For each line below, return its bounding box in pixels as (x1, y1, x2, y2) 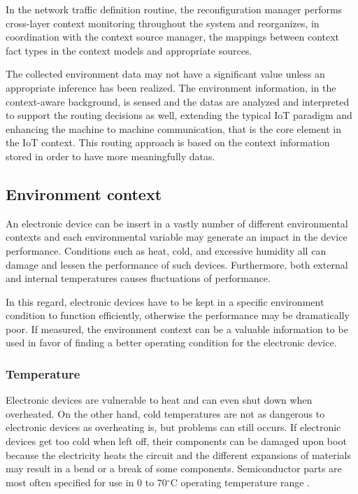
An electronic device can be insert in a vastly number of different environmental (6, 216, 348, 230)
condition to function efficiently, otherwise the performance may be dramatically (6, 308, 350, 323)
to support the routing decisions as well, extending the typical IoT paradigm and (6, 108, 352, 122)
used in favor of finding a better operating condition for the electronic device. (6, 335, 337, 350)
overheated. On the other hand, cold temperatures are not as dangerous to (6, 406, 325, 421)
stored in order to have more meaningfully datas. (6, 148, 215, 163)
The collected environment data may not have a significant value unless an (6, 66, 325, 81)
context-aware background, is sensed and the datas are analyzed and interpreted (6, 94, 350, 108)
